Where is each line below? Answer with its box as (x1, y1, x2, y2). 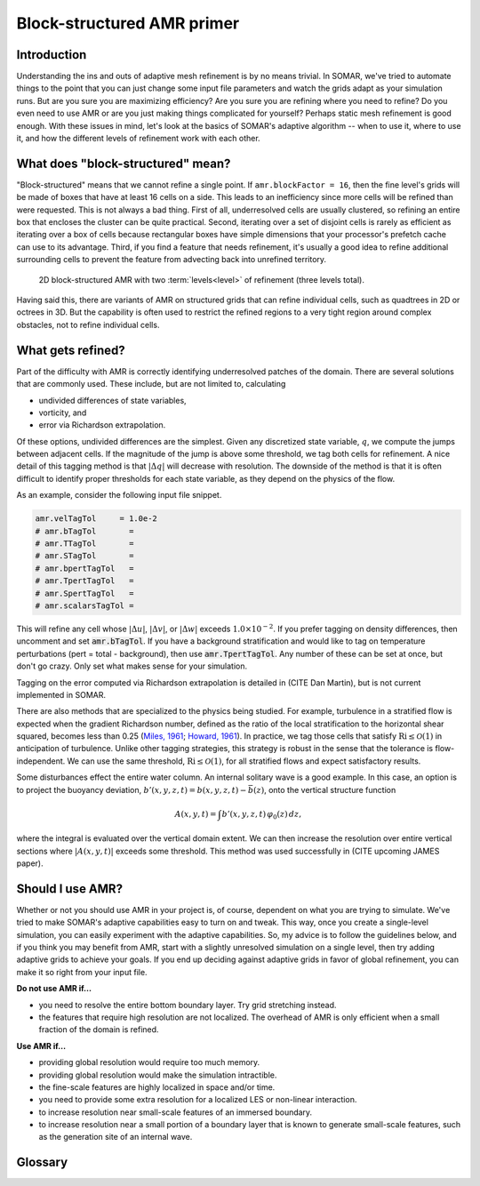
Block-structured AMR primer (16, 13, 240, 33)
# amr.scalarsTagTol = (35, 600, 134, 611)
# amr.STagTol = (35, 551, 134, 561)
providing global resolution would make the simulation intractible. (38, 1070, 277, 1080)
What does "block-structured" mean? (16, 156, 231, 171)
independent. (16, 756, 66, 766)
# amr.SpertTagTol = (35, 588, 134, 598)
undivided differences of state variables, (38, 395, 187, 405)
